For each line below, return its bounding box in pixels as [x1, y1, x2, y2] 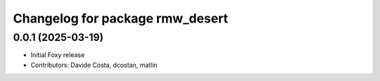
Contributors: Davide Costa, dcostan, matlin [30, 61, 158, 69]
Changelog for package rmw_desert [13, 11, 229, 26]
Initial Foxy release [30, 51, 85, 59]
